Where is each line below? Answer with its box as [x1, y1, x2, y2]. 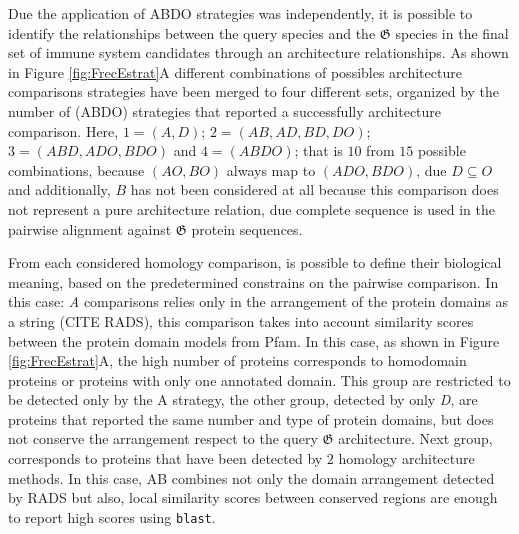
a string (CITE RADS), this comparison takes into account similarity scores [8, 310, 474, 331]
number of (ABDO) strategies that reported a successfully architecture [8, 100, 442, 121]
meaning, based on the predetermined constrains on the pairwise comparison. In [8, 271, 499, 292]
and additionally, [8, 179, 111, 200]
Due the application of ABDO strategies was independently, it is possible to [8, 3, 473, 23]
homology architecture [338, 448, 475, 469]
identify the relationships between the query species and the [8, 22, 376, 43]
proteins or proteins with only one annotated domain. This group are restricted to [8, 369, 511, 390]
